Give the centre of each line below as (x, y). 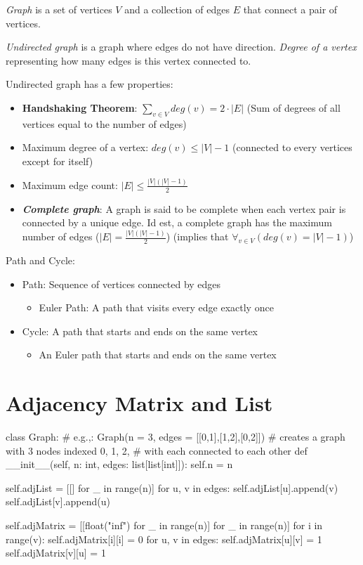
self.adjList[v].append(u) (58, 501)
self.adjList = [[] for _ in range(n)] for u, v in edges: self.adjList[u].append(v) (172, 487)
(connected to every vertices (292, 147)
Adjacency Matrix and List (139, 403)
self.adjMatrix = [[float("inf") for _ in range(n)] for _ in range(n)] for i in (164, 525)
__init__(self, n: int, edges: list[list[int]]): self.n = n (119, 464)
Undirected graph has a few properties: (90, 84)
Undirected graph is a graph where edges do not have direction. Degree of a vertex (181, 47)
